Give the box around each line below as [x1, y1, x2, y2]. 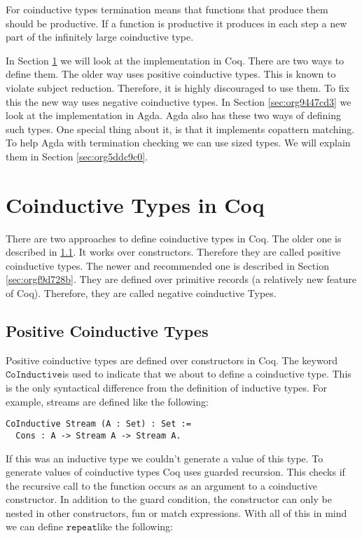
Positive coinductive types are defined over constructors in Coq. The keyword [6, 352, 337, 367]
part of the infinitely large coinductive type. [6, 29, 194, 44]
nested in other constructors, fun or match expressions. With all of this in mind [6, 505, 347, 520]
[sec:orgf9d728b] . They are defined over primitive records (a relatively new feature [6, 272, 356, 287]
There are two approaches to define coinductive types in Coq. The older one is [6, 230, 342, 245]
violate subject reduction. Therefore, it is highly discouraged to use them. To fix [6, 80, 349, 95]
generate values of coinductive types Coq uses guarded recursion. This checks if [6, 464, 345, 479]
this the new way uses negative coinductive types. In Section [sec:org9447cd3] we [6, 94, 351, 109]
